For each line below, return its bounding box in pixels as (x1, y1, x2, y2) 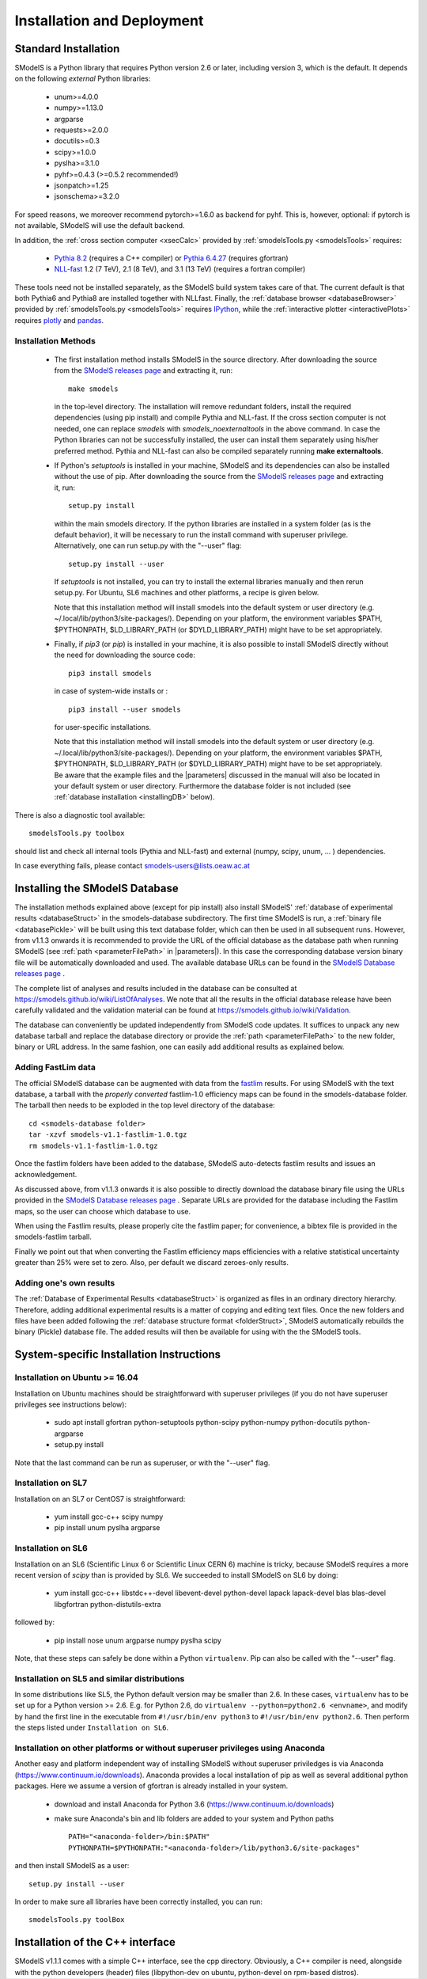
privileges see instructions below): (14, 1400, 127, 1409)
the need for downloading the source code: (54, 650, 195, 660)
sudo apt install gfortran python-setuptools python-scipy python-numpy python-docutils (54, 1418, 343, 1427)
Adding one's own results (14, 1277, 115, 1288)
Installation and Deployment (14, 12, 204, 29)
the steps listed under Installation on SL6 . (14, 1723, 169, 1733)
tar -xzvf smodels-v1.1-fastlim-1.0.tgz (28, 1130, 187, 1139)
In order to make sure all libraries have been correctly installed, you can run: (14, 1897, 263, 1906)
